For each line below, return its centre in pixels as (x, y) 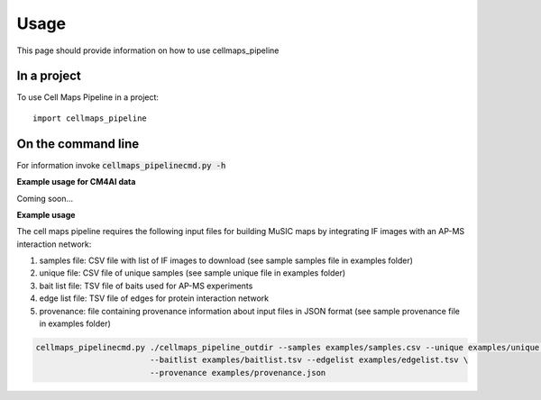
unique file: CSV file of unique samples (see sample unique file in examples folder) (193, 273)
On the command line (78, 144)
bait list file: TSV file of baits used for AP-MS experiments (146, 286)
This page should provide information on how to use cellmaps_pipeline (148, 50)
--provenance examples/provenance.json (238, 373)
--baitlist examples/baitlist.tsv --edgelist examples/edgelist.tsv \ (309, 360)
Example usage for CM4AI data (76, 182)
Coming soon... (45, 198)
